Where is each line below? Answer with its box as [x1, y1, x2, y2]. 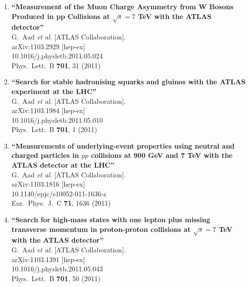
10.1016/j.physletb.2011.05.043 [11, 264, 103, 274]
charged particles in [11, 150, 79, 160]
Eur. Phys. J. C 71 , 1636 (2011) [11, 198, 111, 208]
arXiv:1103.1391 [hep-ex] [11, 254, 85, 264]
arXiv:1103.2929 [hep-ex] [11, 41, 85, 51]
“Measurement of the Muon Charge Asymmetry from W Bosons [11, 1, 233, 11]
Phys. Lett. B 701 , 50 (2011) [11, 273, 101, 283]
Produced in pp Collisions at [11, 11, 110, 21]
